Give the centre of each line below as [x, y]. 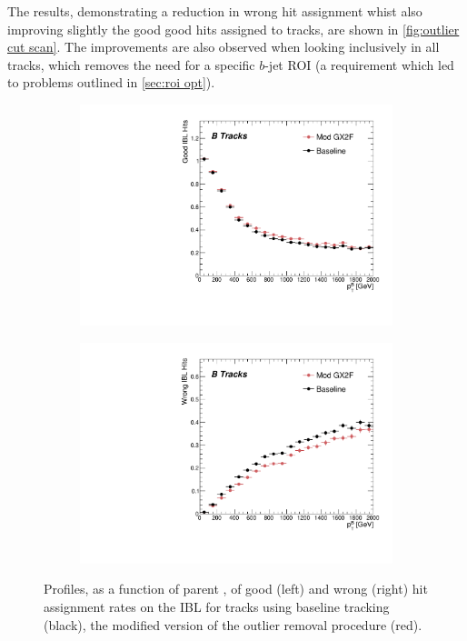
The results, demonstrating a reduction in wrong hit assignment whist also [215, 11]
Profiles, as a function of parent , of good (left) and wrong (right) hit [236, 589]
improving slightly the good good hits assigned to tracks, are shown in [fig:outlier [233, 29]
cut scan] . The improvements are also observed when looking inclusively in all [224, 47]
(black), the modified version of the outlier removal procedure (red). [233, 624]
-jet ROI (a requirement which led [359, 64]
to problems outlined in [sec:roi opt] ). [111, 82]
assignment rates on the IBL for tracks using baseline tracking [217, 606]
